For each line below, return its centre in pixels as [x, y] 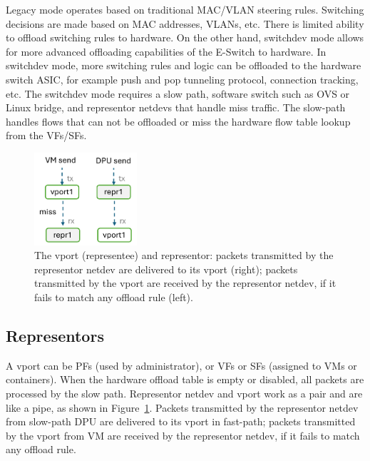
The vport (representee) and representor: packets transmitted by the [184, 255]
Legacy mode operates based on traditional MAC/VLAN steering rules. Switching [185, 9]
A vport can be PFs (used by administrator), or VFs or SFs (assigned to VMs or [181, 365]
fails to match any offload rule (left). [114, 297]
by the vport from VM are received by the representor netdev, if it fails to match [183, 435]
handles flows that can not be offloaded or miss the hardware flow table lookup [178, 121]
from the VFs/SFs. [46, 135]
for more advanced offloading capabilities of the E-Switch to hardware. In [166, 51]
